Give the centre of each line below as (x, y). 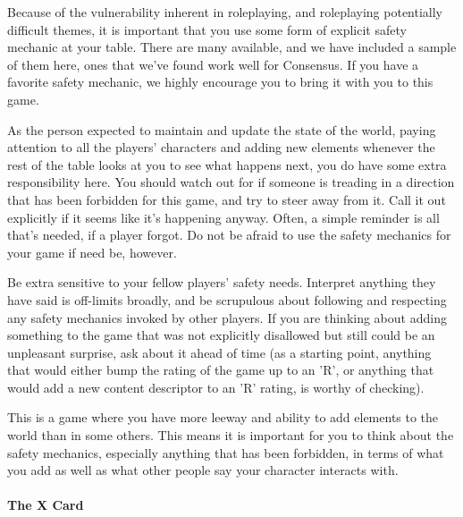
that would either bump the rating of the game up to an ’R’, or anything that (221, 370)
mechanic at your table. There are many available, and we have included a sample (232, 47)
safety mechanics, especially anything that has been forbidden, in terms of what (226, 452)
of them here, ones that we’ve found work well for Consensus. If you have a (213, 64)
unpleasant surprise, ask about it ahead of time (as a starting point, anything (219, 352)
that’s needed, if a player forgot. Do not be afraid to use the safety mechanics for (229, 235)
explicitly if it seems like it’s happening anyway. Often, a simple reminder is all (223, 217)
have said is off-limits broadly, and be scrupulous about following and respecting (227, 299)
